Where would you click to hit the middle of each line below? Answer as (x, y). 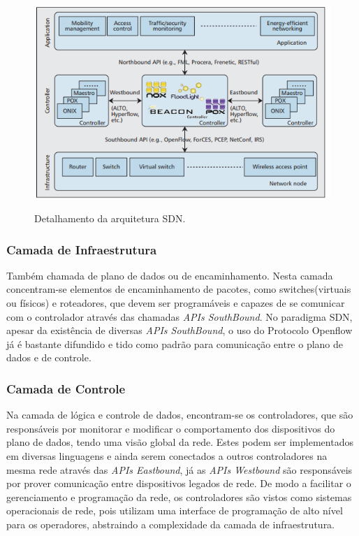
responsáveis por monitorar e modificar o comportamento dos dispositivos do (171, 428)
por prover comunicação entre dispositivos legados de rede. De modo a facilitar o (179, 483)
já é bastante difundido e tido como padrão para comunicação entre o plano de (175, 343)
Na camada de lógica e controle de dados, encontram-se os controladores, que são (180, 415)
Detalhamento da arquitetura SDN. (110, 218)
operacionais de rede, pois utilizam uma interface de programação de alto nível (175, 510)
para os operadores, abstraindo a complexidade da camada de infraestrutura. (171, 524)
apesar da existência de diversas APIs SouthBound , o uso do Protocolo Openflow (179, 330)
